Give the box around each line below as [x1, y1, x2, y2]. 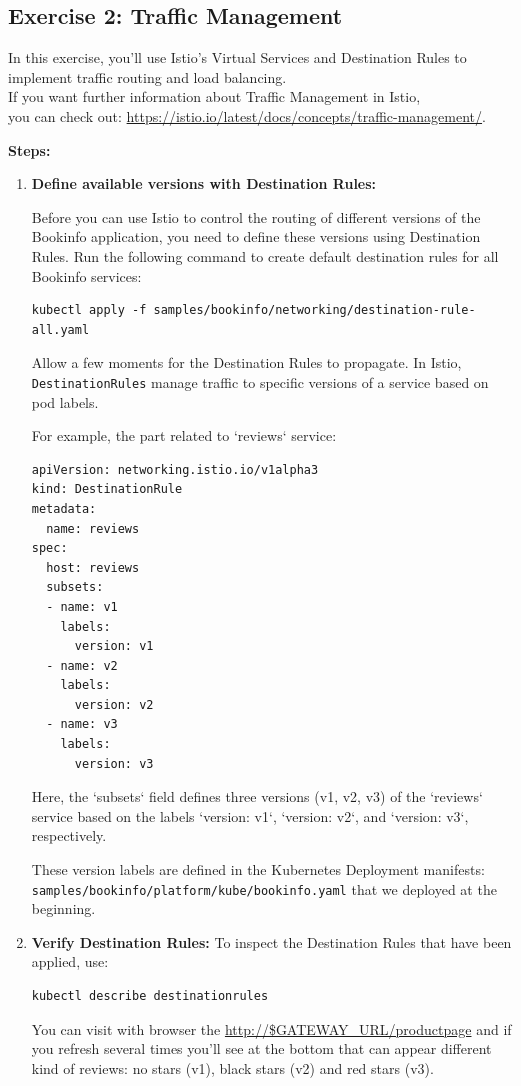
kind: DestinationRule [31, 482, 183, 497]
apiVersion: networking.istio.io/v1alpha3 [31, 462, 319, 477]
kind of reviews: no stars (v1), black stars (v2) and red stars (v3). [31, 1057, 434, 1078]
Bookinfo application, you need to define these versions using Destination [31, 226, 481, 247]
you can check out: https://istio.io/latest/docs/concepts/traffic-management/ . [8, 105, 486, 126]
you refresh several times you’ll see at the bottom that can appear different [31, 1038, 492, 1059]
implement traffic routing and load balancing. [8, 66, 287, 87]
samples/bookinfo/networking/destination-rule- [153, 303, 476, 318]
